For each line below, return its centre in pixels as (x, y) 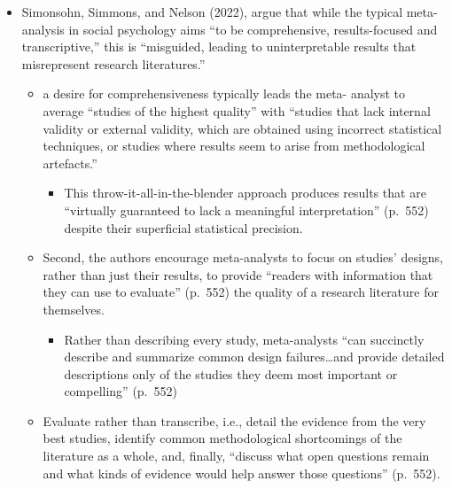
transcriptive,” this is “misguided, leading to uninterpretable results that (219, 47)
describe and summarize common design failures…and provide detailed (254, 357)
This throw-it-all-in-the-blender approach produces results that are (245, 193)
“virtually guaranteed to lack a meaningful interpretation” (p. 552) (246, 210)
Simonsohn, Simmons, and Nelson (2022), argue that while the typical (212, 12)
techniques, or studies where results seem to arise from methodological (234, 146)
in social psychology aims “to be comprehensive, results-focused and (253, 29)
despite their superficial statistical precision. (183, 227)
